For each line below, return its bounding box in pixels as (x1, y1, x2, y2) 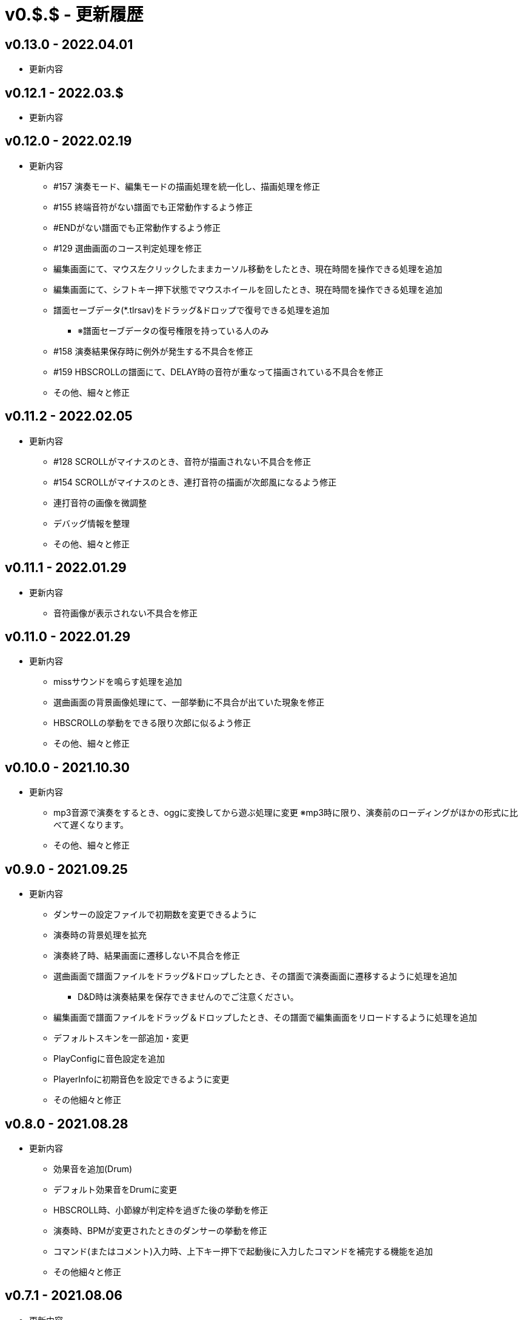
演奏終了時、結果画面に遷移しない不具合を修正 (53, 950, 240, 961)
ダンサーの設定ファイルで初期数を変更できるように (53, 909, 257, 920)
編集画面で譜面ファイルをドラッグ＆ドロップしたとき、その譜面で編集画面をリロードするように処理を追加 (53, 1012, 478, 1023)
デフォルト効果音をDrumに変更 (53, 1184, 177, 1195)
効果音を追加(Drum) (53, 1163, 133, 1174)
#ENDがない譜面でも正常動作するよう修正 (53, 222, 221, 233)
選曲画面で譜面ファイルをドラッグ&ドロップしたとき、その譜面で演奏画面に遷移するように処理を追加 (53, 971, 458, 982)
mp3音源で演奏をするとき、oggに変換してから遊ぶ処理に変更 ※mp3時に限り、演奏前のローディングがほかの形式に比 (53, 807, 518, 818)
